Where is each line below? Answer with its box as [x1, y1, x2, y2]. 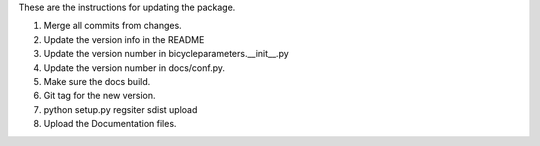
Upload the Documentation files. [43, 118, 177, 130]
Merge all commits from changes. [43, 20, 182, 32]
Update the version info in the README [43, 33, 205, 45]
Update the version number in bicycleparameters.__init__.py [43, 48, 289, 60]
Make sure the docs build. [43, 75, 151, 87]
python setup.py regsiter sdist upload [43, 103, 198, 115]
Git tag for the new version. [43, 90, 156, 102]
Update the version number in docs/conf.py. [43, 61, 225, 74]
